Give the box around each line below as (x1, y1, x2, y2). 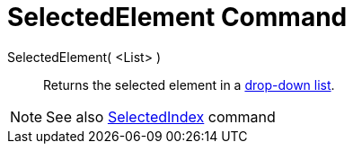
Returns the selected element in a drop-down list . (43, 76, 335, 93)
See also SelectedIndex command (46, 107, 276, 126)
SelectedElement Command (7, 2, 348, 32)
